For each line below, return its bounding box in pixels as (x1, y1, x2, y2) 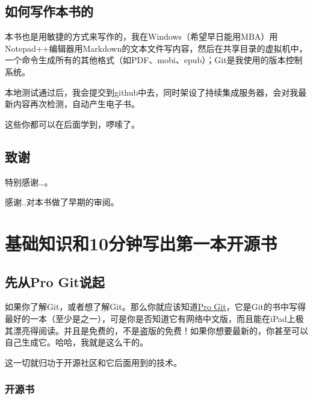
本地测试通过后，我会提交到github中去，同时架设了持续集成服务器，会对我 (5, 85, 299, 98)
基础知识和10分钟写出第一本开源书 (5, 230, 277, 255)
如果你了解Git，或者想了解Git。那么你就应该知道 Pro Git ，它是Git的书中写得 (5, 300, 306, 313)
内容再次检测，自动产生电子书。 (13, 97, 140, 110)
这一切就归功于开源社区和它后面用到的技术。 (5, 356, 182, 368)
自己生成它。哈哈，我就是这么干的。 (5, 336, 148, 348)
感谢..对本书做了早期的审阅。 (5, 196, 119, 208)
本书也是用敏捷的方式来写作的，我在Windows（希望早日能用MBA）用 (5, 30, 278, 43)
